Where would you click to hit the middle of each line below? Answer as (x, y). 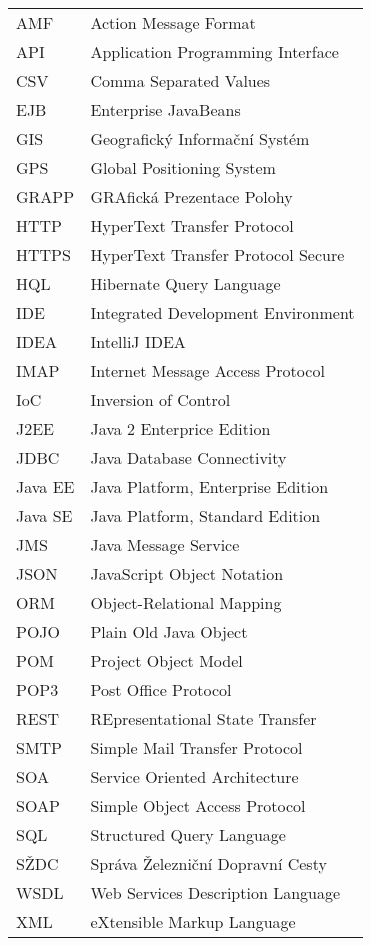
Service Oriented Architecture (194, 776)
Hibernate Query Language (185, 283)
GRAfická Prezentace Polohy (191, 196)
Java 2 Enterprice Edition (180, 428)
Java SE (44, 515)
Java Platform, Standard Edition (205, 515)
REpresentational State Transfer (203, 718)
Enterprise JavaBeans (165, 109)
